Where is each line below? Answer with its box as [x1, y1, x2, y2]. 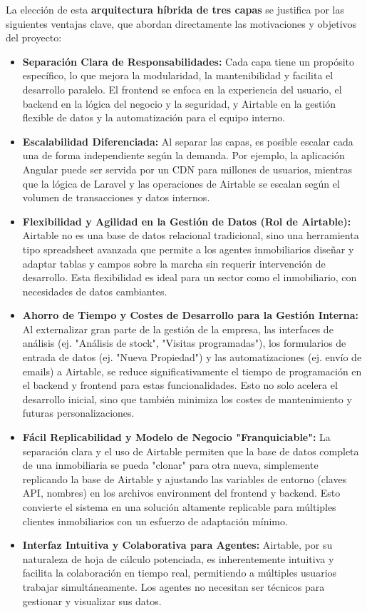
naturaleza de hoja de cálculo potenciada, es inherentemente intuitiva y [22, 551, 334, 566]
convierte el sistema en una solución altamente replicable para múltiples [22, 500, 336, 514]
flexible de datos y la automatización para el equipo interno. [22, 110, 286, 125]
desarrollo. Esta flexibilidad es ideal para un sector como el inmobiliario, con [22, 270, 357, 285]
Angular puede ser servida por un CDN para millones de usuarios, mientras [22, 161, 352, 176]
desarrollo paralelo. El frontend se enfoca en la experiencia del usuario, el [22, 81, 342, 96]
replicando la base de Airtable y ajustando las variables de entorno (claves [22, 471, 347, 486]
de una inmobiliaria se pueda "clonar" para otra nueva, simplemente [22, 457, 319, 472]
